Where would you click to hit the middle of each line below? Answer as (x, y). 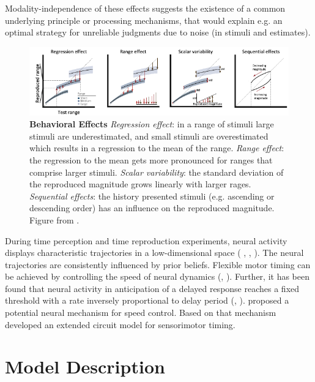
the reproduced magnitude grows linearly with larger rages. (140, 184)
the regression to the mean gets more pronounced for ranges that (151, 159)
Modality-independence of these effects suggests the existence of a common (145, 8)
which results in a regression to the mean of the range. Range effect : (157, 148)
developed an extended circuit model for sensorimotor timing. (120, 324)
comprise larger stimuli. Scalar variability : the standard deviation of (157, 172)
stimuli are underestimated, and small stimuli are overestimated (149, 136)
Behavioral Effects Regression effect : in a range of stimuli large (152, 124)
